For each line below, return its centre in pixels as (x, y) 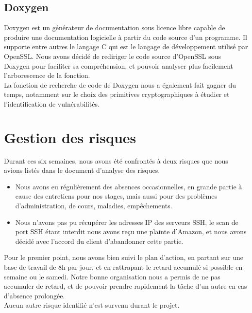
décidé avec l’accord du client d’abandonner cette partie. (99, 241)
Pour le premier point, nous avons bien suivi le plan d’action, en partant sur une (124, 257)
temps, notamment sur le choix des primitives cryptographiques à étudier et (117, 94)
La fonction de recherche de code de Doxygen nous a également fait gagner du (120, 84)
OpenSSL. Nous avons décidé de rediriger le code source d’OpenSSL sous (112, 56)
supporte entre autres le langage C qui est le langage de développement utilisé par (126, 46)
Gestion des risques (70, 137)
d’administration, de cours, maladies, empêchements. (94, 206)
